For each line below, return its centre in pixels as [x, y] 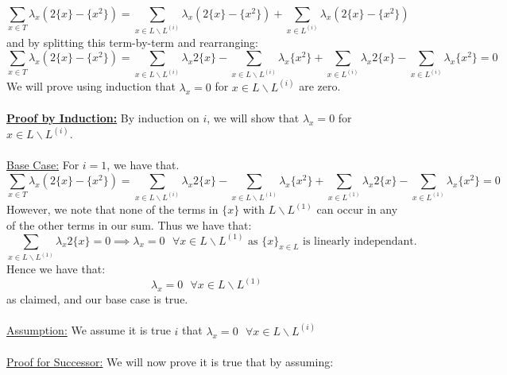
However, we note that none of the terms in [112, 209]
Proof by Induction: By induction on [103, 118]
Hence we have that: [56, 269]
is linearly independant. [360, 241]
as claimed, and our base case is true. [97, 299]
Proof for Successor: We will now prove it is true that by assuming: [170, 361]
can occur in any [357, 209]
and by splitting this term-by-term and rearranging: [132, 42]
